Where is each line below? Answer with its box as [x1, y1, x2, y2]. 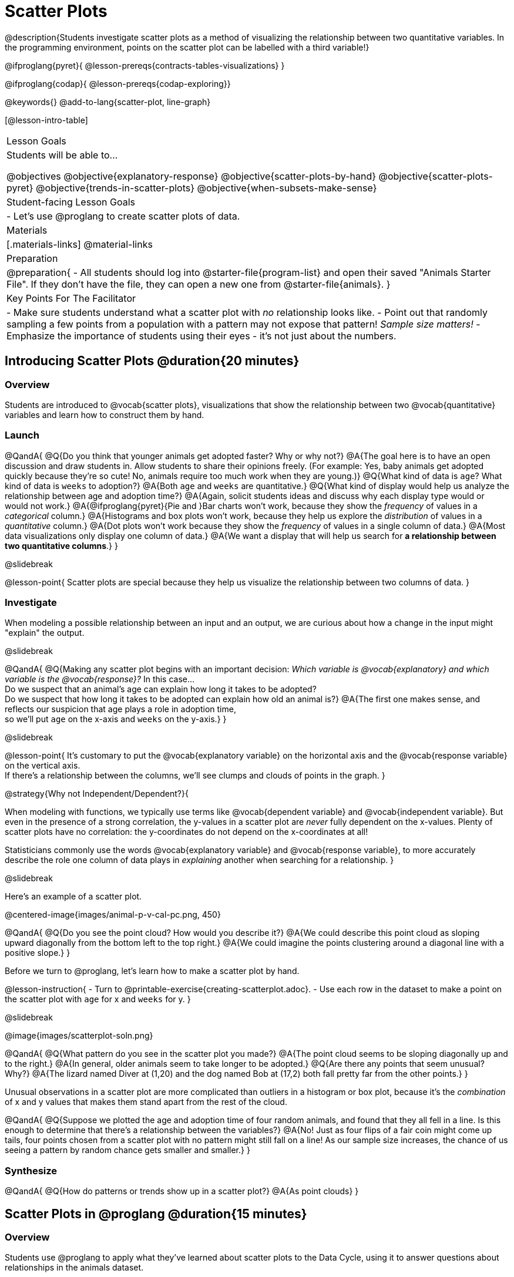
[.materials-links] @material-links [6, 238, 153, 250]
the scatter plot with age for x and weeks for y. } [5, 994, 191, 1005]
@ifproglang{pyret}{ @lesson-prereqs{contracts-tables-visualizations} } [5, 60, 285, 70]
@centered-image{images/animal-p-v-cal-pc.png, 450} [5, 909, 221, 920]
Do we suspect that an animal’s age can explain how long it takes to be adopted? [5, 684, 317, 695]
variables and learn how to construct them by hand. [5, 409, 204, 420]
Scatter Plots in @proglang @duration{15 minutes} [5, 1206, 307, 1221]
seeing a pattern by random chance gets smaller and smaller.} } [5, 1145, 250, 1155]
